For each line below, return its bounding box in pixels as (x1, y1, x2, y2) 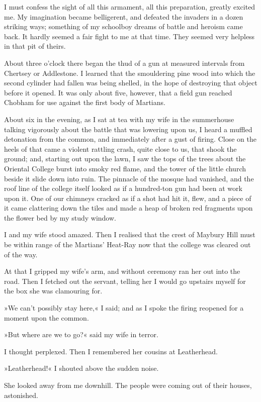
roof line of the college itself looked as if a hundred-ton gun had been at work (4, 183, 242, 193)
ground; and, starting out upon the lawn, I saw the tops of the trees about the (4, 153, 246, 164)
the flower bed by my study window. (4, 212, 116, 223)
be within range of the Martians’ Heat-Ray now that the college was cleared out (4, 239, 251, 250)
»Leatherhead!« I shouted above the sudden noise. (4, 363, 159, 373)
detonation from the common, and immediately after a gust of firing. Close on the (4, 134, 256, 144)
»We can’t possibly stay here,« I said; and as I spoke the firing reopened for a (4, 303, 244, 313)
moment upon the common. (4, 312, 89, 323)
